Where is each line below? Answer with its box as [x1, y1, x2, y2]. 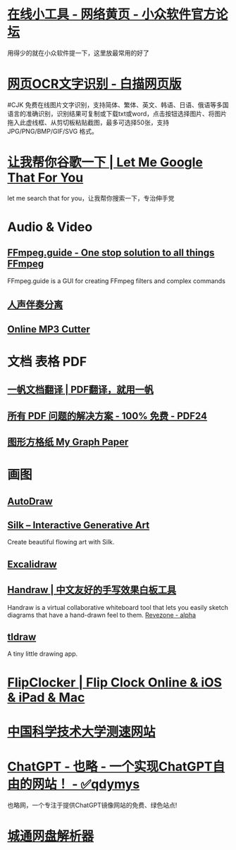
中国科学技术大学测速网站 [7, 723, 156, 739]
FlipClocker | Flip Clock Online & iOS [7, 674, 223, 690]
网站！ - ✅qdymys [32, 776, 140, 792]
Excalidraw [7, 558, 58, 570]
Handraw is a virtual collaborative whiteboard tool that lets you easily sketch [7, 603, 229, 611]
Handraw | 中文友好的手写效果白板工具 [7, 584, 177, 596]
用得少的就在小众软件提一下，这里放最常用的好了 [7, 49, 149, 57]
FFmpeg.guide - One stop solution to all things [7, 247, 215, 259]
